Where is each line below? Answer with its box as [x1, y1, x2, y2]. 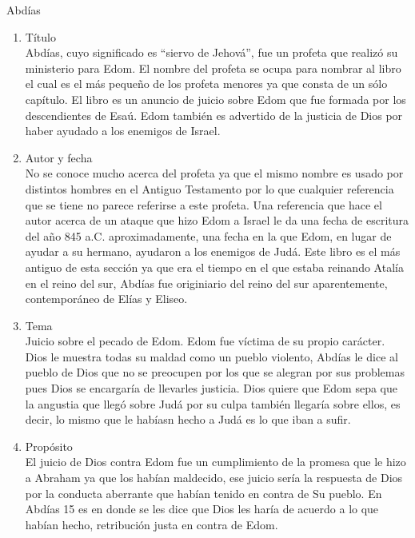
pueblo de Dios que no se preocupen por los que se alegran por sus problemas [25, 364, 405, 381]
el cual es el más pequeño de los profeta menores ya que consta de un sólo [25, 75, 388, 92]
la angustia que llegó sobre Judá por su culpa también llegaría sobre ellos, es [25, 395, 401, 412]
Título [25, 28, 56, 45]
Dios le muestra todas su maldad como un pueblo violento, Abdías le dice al [25, 348, 398, 365]
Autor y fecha [25, 149, 93, 165]
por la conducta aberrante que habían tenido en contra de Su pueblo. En [25, 484, 382, 501]
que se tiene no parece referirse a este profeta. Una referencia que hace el [25, 196, 382, 213]
